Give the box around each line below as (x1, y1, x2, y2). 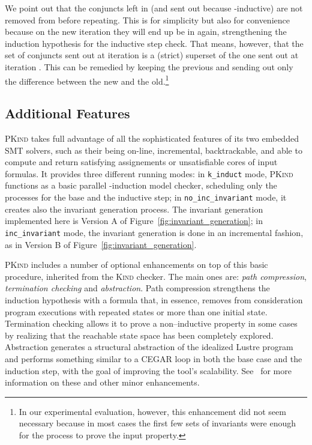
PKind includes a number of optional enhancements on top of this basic (5, 258, 268, 271)
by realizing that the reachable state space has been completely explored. (5, 328, 274, 341)
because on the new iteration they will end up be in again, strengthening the (5, 25, 287, 38)
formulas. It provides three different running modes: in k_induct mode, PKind (5, 167, 293, 180)
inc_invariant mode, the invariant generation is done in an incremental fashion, (5, 226, 304, 238)
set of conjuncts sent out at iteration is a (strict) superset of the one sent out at (5, 49, 299, 61)
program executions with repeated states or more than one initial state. (5, 305, 268, 318)
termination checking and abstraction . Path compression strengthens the (5, 282, 270, 294)
